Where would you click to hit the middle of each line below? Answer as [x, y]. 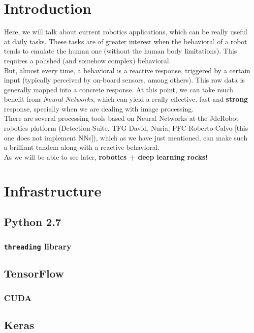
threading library [38, 246]
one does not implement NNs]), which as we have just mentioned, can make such [126, 137]
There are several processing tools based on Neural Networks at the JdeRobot [122, 118]
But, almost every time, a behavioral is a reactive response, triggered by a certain [127, 70]
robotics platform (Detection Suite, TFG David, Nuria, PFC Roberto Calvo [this [126, 128]
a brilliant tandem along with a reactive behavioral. [82, 147]
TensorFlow [34, 273]
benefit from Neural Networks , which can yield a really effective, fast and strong [126, 99]
